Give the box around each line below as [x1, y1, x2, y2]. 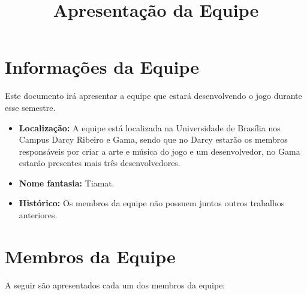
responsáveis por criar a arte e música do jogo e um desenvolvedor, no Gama [19, 145, 300, 157]
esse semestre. [5, 101, 56, 113]
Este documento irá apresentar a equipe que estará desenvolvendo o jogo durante [5, 89, 302, 102]
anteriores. [19, 209, 58, 221]
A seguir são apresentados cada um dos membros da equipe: [5, 278, 225, 291]
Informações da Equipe [5, 55, 200, 79]
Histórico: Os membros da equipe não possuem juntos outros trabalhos [19, 197, 285, 209]
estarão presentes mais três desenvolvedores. [19, 156, 180, 169]
